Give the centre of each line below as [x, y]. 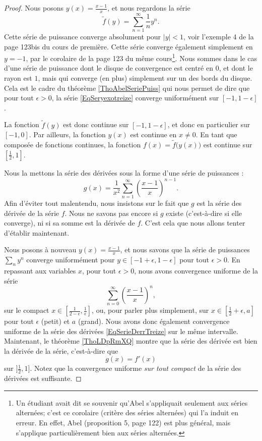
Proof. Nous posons [34, 8]
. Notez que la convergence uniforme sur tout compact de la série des [136, 368]
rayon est [18, 77]
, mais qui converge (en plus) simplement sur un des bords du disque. [145, 77]
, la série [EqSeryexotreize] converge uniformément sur [135, 98]
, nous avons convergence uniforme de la [196, 270]
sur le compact [27, 310]
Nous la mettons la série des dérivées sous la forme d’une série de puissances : [124, 172]
